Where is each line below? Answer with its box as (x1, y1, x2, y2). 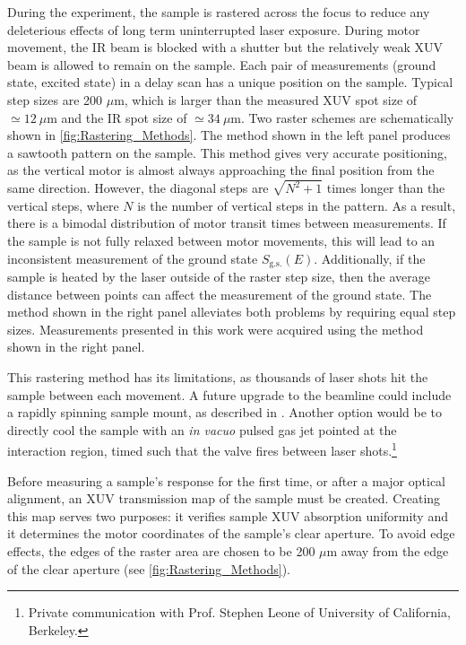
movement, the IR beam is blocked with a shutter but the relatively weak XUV (7, 38, 444, 57)
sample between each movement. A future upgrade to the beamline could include (7, 385, 452, 404)
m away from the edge (326, 542, 449, 561)
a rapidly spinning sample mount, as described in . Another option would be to (7, 403, 443, 422)
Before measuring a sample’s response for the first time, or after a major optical (7, 471, 445, 490)
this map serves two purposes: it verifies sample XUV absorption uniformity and (7, 506, 448, 525)
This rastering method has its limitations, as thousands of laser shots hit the (7, 368, 428, 387)
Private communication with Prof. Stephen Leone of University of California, (28, 603, 451, 622)
